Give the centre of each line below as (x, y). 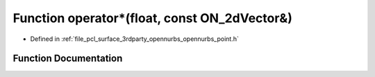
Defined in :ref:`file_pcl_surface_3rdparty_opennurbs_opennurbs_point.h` (134, 39)
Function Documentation (68, 59)
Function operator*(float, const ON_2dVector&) (153, 18)
